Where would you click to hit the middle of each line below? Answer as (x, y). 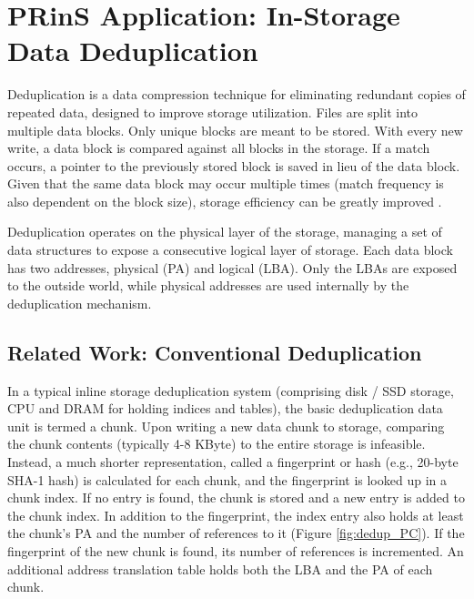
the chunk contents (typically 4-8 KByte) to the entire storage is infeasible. (217, 444)
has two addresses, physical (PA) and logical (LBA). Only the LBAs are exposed (232, 267)
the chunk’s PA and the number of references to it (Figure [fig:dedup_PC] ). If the (236, 533)
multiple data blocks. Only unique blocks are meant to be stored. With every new (235, 130)
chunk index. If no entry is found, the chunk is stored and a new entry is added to (236, 497)
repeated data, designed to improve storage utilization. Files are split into (212, 112)
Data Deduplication (133, 51)
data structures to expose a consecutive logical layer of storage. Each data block (230, 250)
